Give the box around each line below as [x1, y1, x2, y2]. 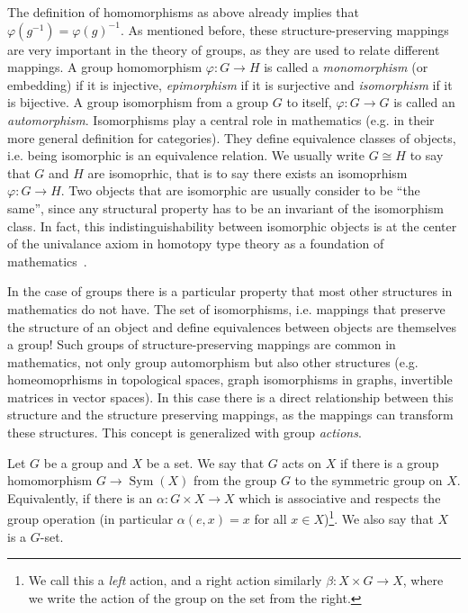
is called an [393, 93, 455, 112]
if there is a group [339, 453, 439, 472]
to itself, [286, 93, 332, 112]
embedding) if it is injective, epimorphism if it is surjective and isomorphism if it [7, 75, 453, 94]
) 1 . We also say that [323, 507, 434, 528]
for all [254, 509, 287, 528]
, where [402, 571, 444, 590]
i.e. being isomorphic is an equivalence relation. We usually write [7, 146, 365, 165]
